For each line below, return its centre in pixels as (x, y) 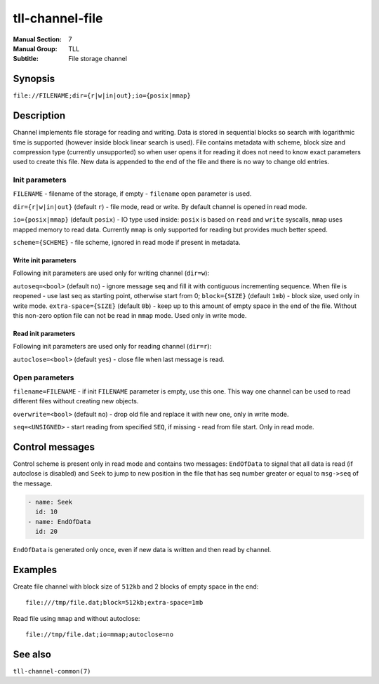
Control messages (54, 447)
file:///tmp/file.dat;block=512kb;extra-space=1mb (114, 603)
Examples (35, 569)
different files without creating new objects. (76, 401)
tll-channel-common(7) (52, 671)
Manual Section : (38, 39)
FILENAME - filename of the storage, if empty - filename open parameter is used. (132, 194)
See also (32, 654)
